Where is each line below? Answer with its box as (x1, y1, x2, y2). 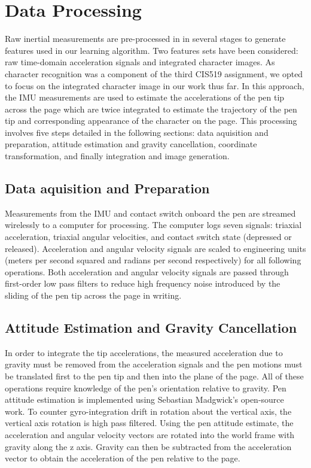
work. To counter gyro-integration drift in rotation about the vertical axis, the (5, 405, 292, 417)
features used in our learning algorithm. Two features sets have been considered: (5, 44, 298, 56)
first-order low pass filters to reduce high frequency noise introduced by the (5, 277, 280, 290)
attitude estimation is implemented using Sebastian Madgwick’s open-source (5, 393, 284, 406)
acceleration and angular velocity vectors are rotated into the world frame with (5, 428, 295, 440)
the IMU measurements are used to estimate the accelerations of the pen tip (5, 91, 285, 104)
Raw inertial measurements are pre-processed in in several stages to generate (5, 32, 286, 45)
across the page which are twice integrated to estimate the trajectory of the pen (5, 102, 297, 115)
